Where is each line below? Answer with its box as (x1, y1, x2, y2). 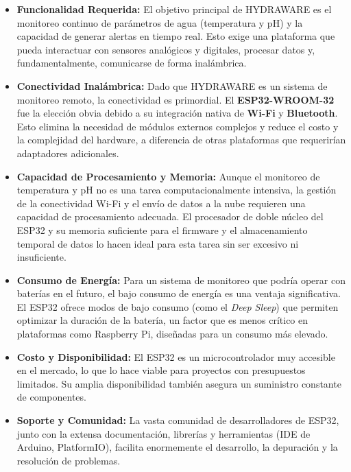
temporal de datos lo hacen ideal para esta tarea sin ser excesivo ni (16, 236, 299, 250)
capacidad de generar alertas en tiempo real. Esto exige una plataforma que (16, 29, 335, 43)
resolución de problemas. (16, 453, 121, 467)
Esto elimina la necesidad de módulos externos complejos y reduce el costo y (16, 119, 339, 133)
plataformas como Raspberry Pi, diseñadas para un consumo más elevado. (16, 327, 328, 341)
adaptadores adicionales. (16, 145, 119, 160)
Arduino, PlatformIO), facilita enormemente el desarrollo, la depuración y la (16, 440, 338, 454)
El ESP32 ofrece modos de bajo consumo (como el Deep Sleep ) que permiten (16, 299, 339, 314)
